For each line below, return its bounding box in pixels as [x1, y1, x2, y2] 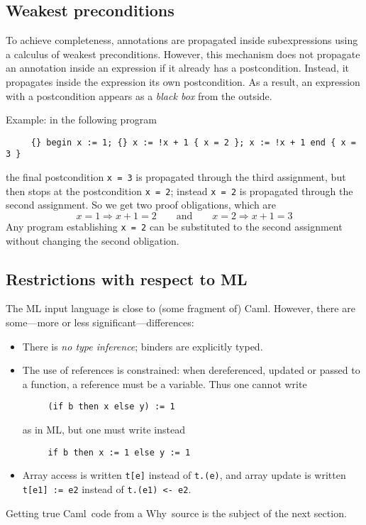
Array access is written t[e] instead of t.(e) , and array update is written [22, 468, 346, 482]
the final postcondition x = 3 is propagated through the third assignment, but [6, 170, 346, 184]
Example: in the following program [6, 112, 157, 127]
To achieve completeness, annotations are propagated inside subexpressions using [6, 33, 358, 48]
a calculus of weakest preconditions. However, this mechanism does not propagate [6, 46, 360, 61]
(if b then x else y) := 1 [48, 402, 175, 412]
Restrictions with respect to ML [6, 267, 248, 289]
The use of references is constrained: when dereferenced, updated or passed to [22, 363, 360, 377]
